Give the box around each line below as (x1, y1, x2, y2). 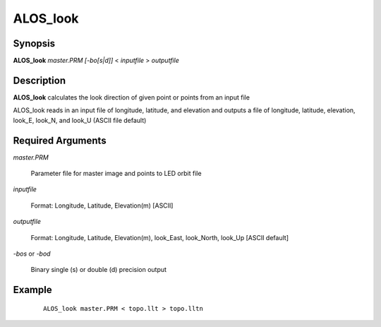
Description (13, 74, 66, 86)
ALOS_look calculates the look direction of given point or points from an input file (13, 93, 250, 102)
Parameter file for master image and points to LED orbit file (30, 170, 202, 178)
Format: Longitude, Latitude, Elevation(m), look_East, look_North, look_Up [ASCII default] (30, 233, 289, 242)
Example (13, 284, 52, 296)
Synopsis (13, 37, 56, 49)
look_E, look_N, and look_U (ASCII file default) (13, 116, 147, 124)
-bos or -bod (13, 249, 51, 258)
